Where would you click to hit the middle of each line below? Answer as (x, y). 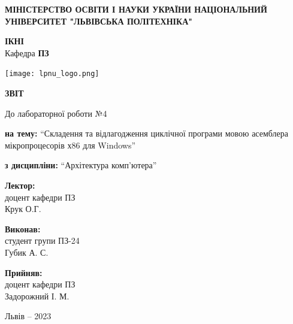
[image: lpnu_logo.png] (52, 74)
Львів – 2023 (28, 316)
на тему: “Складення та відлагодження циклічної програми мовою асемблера (147, 133)
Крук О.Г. (23, 209)
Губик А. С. (27, 252)
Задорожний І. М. (37, 296)
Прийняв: (24, 272)
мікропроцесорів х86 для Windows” (70, 145)
